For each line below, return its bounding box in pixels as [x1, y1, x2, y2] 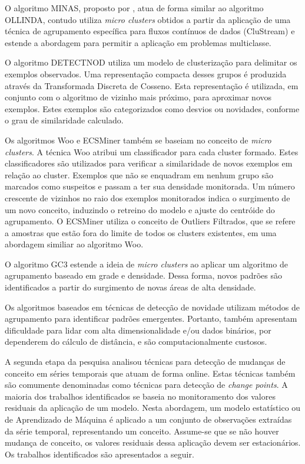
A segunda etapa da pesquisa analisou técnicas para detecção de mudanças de [5, 355, 286, 368]
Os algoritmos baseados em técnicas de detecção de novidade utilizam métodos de [5, 300, 300, 313]
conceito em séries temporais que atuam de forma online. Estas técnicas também [5, 367, 296, 379]
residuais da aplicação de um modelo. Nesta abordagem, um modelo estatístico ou [5, 401, 301, 414]
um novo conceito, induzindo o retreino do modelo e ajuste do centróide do [5, 203, 275, 215]
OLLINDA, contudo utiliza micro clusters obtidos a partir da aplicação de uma [5, 13, 291, 25]
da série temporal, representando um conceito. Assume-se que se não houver [5, 424, 279, 437]
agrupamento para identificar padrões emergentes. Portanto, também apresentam [5, 312, 297, 325]
